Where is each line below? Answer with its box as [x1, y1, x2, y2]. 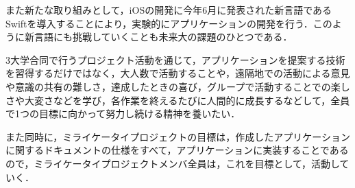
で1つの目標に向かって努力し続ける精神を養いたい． [5, 106, 241, 121]
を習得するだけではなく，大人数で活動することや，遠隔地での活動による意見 [5, 66, 350, 80]
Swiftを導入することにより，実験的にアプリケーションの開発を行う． [5, 16, 313, 30]
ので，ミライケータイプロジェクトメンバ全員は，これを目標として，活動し [5, 156, 340, 170]
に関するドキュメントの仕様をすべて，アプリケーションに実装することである [5, 143, 349, 157]
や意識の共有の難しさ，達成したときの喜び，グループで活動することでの [5, 79, 331, 93]
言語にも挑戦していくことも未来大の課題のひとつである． [34, 30, 293, 44]
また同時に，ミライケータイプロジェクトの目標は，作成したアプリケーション [5, 129, 351, 143]
